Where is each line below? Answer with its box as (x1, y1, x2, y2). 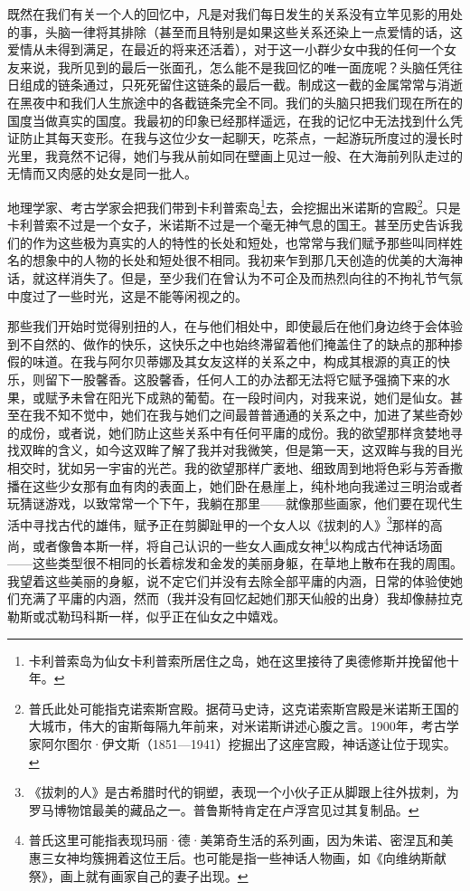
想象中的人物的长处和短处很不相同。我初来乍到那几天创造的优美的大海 (32, 251, 450, 270)
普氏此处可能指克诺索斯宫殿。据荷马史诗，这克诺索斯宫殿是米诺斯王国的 (28, 698, 459, 717)
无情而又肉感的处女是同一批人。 (7, 164, 197, 183)
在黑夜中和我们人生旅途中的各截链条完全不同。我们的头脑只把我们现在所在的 (7, 92, 463, 111)
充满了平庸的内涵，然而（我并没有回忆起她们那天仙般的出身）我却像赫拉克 (19, 589, 463, 608)
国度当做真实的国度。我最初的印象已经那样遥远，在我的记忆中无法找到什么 (7, 110, 450, 129)
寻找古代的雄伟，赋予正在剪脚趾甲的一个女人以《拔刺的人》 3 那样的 (32, 512, 430, 534)
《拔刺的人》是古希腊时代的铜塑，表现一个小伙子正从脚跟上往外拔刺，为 (28, 782, 459, 801)
